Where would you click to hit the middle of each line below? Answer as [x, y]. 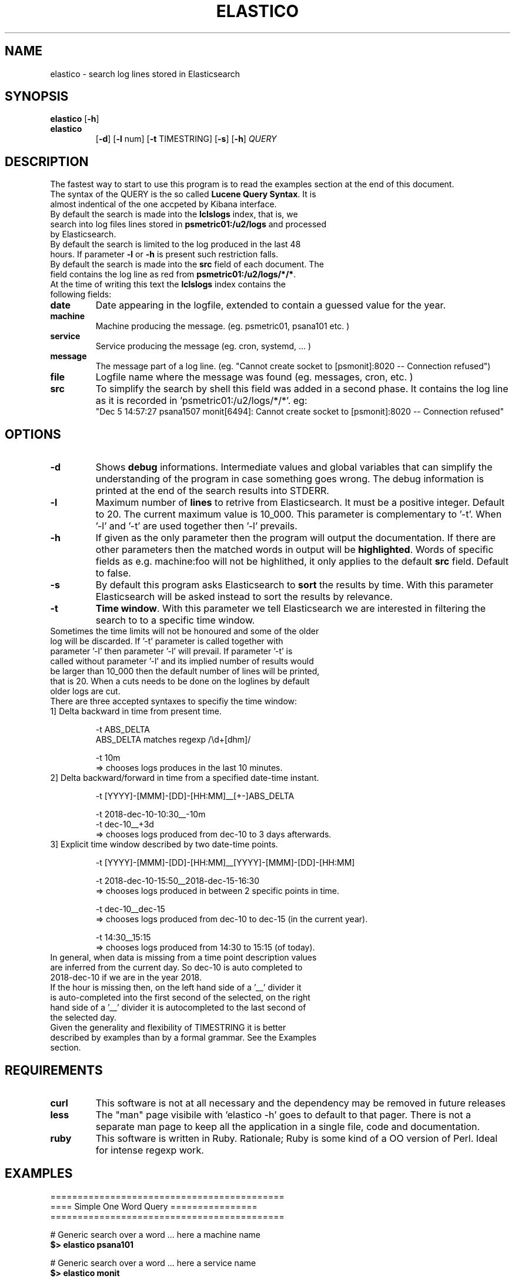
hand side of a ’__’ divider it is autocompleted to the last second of [178, 1008]
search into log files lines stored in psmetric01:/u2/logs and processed [188, 224]
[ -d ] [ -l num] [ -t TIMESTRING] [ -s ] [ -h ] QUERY [186, 139]
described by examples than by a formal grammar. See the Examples [183, 1038]
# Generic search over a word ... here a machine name [155, 1234]
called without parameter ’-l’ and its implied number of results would [182, 661]
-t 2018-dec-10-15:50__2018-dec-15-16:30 [178, 881]
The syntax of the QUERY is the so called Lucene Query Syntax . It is [183, 194]
